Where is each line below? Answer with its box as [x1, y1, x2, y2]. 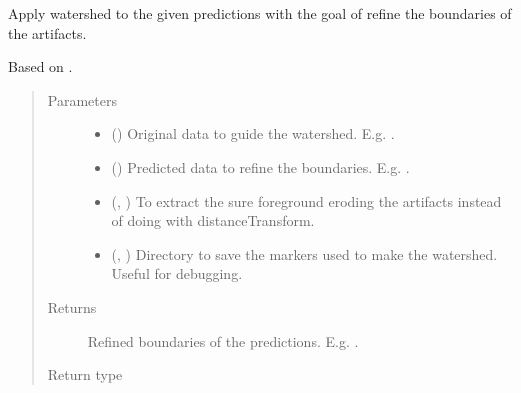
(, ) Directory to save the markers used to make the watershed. [111, 243, 498, 264]
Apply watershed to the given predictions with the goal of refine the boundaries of [8, 3, 512, 23]
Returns [47, 296, 97, 317]
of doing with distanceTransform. [111, 210, 315, 231]
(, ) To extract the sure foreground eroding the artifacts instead [111, 190, 502, 211]
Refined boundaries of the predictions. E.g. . [87, 330, 359, 351]
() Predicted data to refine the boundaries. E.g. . [111, 156, 410, 177]
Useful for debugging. [111, 263, 243, 284]
